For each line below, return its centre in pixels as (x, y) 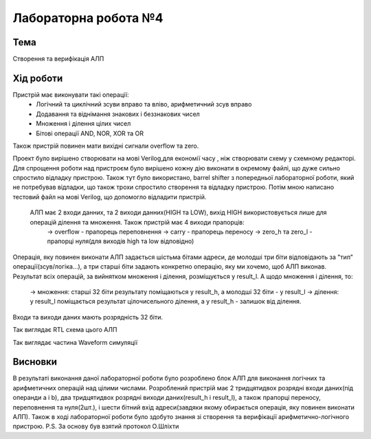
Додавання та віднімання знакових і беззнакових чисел (118, 114)
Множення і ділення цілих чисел (83, 124)
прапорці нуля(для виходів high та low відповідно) (121, 241)
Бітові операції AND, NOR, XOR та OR (90, 133)
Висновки (35, 362)
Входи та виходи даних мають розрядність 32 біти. (88, 317)
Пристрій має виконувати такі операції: (71, 94)
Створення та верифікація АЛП (58, 59)
